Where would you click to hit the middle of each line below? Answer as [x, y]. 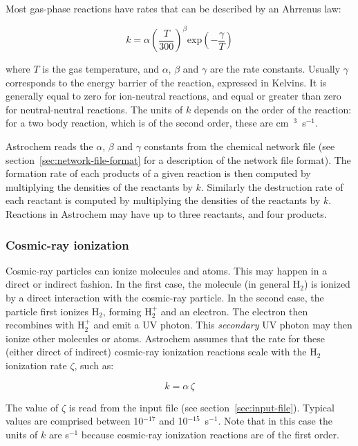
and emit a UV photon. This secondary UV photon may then [223, 325]
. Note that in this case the [275, 421]
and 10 [173, 421]
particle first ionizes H [53, 311]
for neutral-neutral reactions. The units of [94, 109]
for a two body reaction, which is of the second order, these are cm [147, 123]
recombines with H [45, 325]
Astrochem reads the [49, 146]
